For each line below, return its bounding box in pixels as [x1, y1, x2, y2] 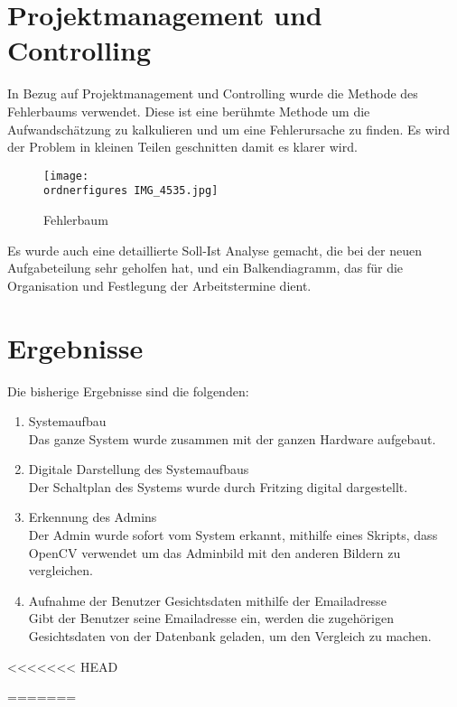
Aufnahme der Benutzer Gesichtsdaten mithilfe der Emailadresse [28, 591, 387, 609]
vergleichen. [28, 561, 94, 580]
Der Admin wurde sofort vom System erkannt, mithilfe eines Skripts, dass [28, 526, 438, 544]
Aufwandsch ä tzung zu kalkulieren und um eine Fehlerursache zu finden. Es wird [7, 119, 451, 138]
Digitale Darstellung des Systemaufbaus [28, 460, 249, 479]
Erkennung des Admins [28, 507, 157, 526]
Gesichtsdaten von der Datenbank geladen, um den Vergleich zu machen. [28, 627, 432, 646]
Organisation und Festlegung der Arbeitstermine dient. [7, 275, 312, 294]
